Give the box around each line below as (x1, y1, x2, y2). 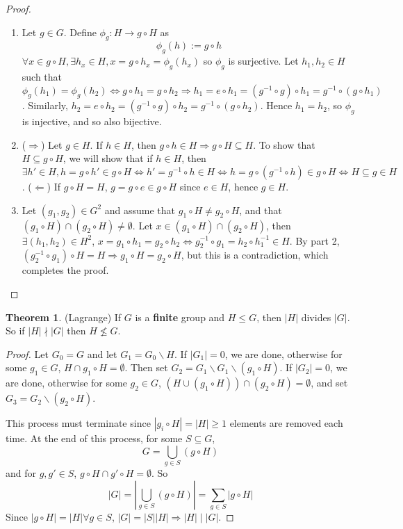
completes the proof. (22, 263, 109, 277)
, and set (311, 375, 348, 390)
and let (87, 346, 117, 361)
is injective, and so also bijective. (22, 114, 162, 129)
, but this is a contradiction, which (181, 247, 329, 262)
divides (301, 309, 331, 324)
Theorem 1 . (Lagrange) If (6, 309, 122, 324)
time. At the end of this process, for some (6, 431, 183, 446)
